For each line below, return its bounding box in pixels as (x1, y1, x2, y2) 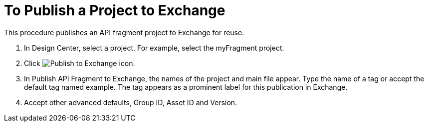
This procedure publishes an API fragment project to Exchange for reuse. (4, 28, 244, 37)
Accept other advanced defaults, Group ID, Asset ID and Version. (24, 98, 237, 107)
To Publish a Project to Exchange (4, 2, 225, 19)
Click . (24, 59, 135, 67)
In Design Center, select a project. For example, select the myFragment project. (24, 43, 284, 52)
